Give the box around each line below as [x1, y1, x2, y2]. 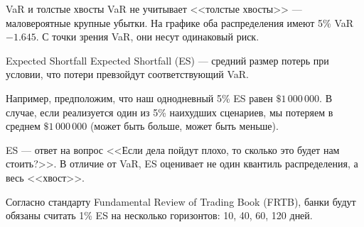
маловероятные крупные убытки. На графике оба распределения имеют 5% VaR [6, 15, 354, 30]
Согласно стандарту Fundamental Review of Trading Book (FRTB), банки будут [6, 194, 356, 209]
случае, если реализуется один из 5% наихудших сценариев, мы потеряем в [6, 104, 333, 119]
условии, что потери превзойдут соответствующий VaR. [6, 67, 250, 82]
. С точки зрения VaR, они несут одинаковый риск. [36, 29, 259, 44]
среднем [6, 118, 41, 133]
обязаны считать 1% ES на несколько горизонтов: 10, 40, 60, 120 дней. [6, 208, 313, 223]
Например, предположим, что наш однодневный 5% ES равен [6, 90, 273, 105]
